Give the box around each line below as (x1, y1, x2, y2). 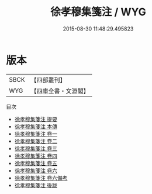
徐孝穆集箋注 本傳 (14, 123, 57, 130)
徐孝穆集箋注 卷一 (14, 130, 57, 137)
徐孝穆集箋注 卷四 (14, 152, 57, 159)
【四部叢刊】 (30, 76, 66, 84)
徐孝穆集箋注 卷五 (14, 159, 57, 166)
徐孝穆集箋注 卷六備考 (14, 174, 68, 181)
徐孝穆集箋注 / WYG (50, 5, 146, 19)
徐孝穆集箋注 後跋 (14, 182, 57, 189)
